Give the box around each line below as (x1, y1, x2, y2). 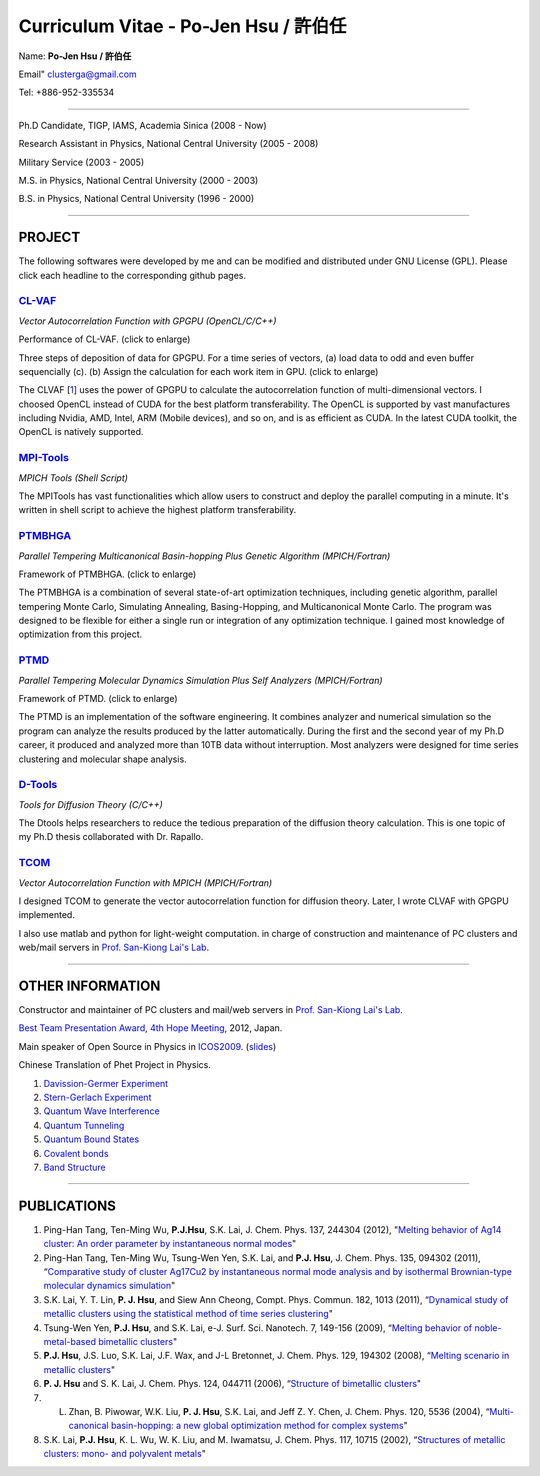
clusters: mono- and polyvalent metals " (43, 1448, 207, 1460)
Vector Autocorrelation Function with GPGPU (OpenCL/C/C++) (18, 315, 277, 327)
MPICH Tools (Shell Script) (18, 471, 129, 484)
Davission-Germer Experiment (43, 1077, 169, 1089)
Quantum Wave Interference (43, 1105, 160, 1117)
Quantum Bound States (43, 1133, 140, 1145)
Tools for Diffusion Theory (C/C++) (18, 798, 164, 810)
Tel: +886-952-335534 (18, 86, 115, 99)
